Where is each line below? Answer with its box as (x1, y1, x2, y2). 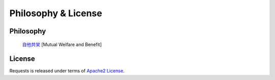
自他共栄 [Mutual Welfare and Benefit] (22, 41, 102, 48)
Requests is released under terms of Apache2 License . (9, 68, 125, 74)
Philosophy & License (9, 8, 102, 19)
